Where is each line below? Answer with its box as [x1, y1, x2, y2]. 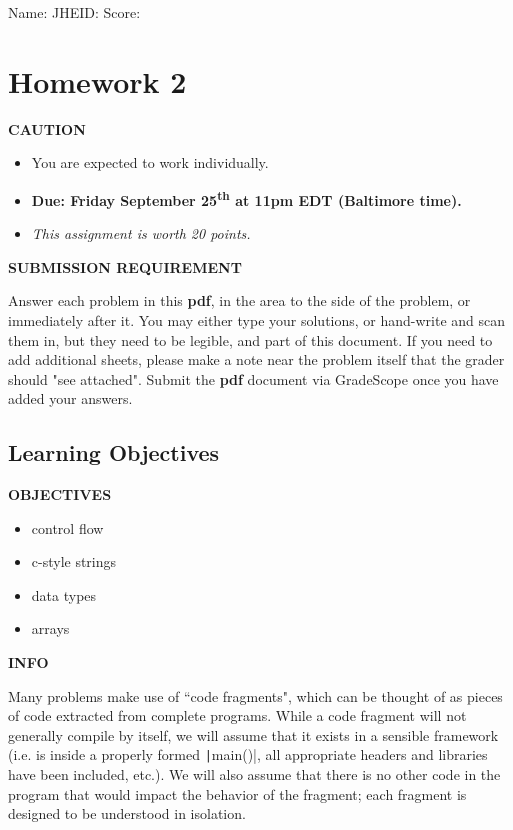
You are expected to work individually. [31, 152, 269, 173]
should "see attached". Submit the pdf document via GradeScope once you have [8, 368, 499, 389]
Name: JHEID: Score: [8, 2, 141, 22]
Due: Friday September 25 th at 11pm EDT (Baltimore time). [31, 186, 462, 210]
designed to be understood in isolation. [8, 803, 246, 824]
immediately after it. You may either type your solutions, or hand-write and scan [8, 309, 506, 330]
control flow [31, 517, 104, 538]
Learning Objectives [8, 437, 220, 468]
